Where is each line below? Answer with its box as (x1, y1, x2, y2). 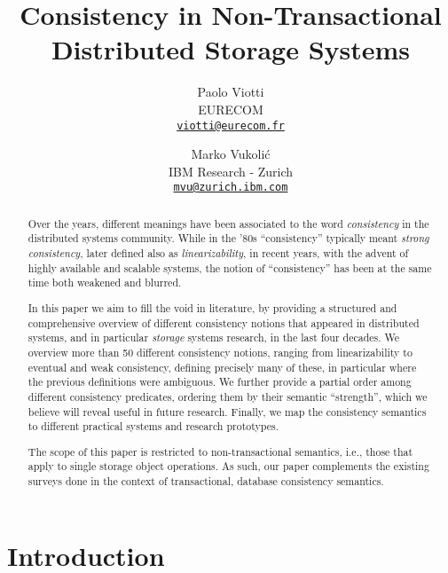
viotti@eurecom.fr (177, 119, 285, 132)
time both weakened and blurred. (28, 275, 182, 290)
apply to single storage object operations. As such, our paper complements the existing (28, 459, 429, 474)
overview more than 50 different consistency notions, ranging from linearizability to (28, 344, 413, 359)
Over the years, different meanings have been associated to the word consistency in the (28, 216, 429, 231)
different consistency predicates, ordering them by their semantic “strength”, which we (28, 389, 428, 404)
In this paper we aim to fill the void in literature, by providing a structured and (28, 300, 397, 315)
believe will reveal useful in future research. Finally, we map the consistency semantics (28, 404, 427, 419)
